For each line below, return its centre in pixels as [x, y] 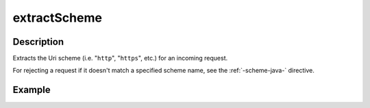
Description [38, 42]
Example [32, 90]
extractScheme [58, 18]
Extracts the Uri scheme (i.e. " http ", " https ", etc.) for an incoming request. [120, 58]
